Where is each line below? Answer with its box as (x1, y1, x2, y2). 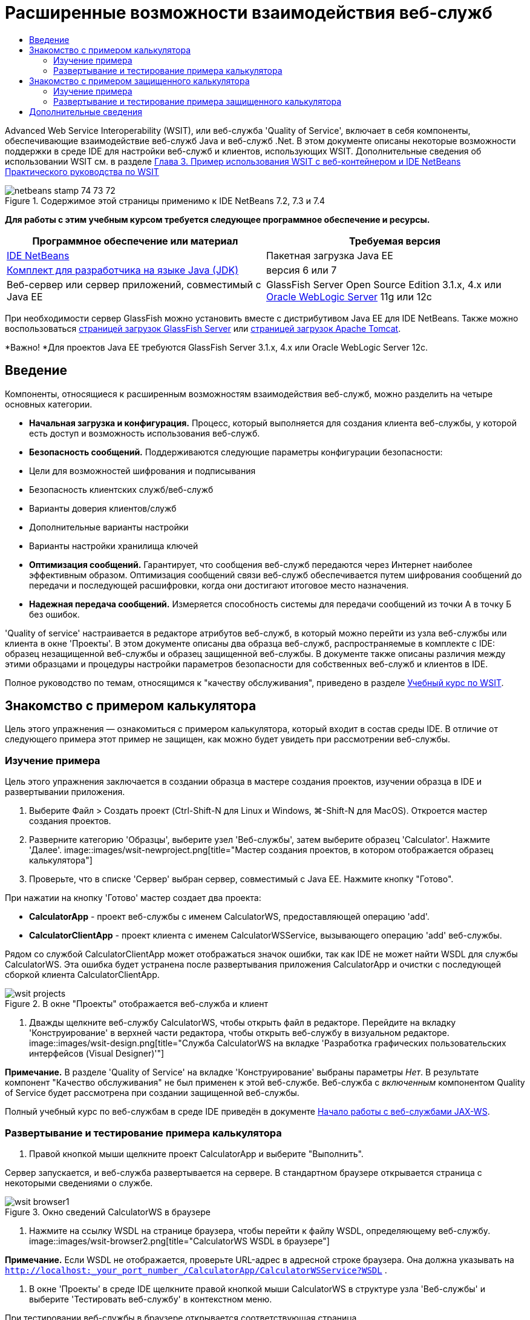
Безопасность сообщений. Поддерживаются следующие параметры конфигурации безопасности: (29, 446, 443, 457)
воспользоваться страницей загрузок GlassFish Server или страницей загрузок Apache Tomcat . (5, 323, 401, 334)
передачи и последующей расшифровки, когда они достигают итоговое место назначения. (29, 579, 409, 590)
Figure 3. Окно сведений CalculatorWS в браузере (5, 1206, 211, 1217)
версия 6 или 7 (266, 263, 337, 276)
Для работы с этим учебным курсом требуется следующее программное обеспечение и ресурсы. (5, 214, 430, 225)
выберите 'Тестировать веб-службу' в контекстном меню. (29, 1293, 272, 1304)
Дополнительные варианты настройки (29, 521, 189, 532)
